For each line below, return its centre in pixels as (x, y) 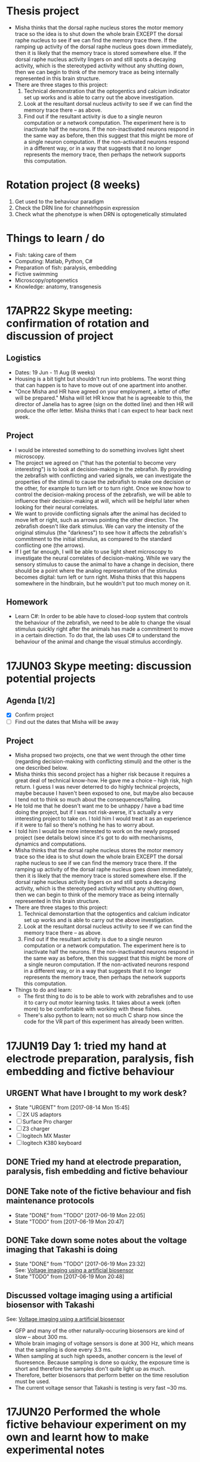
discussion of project (60, 336)
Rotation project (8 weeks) (73, 185)
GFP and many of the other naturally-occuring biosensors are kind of (100, 1331)
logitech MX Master (47, 1136)
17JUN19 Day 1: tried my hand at (87, 1046)
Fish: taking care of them (45, 254)
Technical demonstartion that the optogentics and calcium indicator (107, 914)
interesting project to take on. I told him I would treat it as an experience (103, 819)
